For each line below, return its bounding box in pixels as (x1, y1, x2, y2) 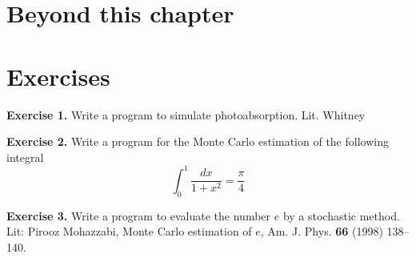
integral (6, 148, 44, 165)
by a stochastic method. (282, 207, 400, 224)
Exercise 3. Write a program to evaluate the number (6, 207, 271, 224)
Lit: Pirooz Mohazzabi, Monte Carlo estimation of (6, 223, 252, 240)
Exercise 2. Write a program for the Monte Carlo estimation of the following (6, 133, 389, 150)
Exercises (6, 59, 110, 92)
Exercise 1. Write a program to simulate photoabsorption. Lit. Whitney (6, 106, 366, 123)
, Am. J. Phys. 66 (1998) (260, 223, 383, 240)
